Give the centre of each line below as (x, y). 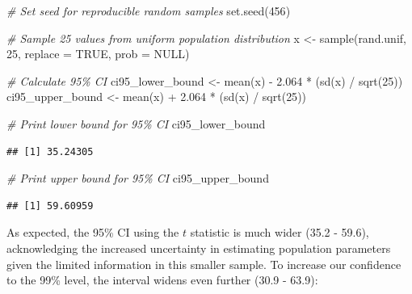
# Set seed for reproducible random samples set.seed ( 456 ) (149, 10)
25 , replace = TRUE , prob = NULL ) (98, 54)
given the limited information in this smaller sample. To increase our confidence (204, 264)
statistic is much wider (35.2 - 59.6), (280, 232)
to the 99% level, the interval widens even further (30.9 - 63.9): (162, 280)
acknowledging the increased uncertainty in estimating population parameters (199, 248)
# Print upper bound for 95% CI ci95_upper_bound (138, 178)
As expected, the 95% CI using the (93, 232)
